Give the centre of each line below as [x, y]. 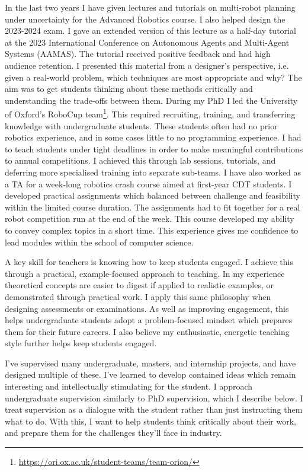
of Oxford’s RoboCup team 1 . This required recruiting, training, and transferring [150, 113]
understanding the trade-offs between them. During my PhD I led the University [151, 100]
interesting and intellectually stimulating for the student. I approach [129, 386]
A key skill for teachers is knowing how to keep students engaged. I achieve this [149, 262]
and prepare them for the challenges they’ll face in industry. [113, 433]
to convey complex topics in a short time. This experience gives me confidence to [152, 230]
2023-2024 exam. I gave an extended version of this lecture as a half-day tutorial [150, 31]
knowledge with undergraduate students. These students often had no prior [141, 125]
